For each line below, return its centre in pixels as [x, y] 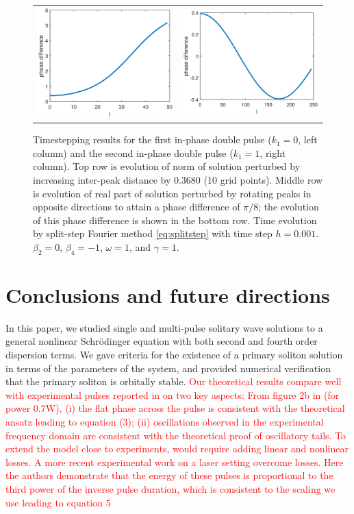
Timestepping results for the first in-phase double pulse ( [152, 139]
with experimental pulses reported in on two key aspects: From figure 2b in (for [173, 394]
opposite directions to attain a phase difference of [137, 207]
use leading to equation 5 [58, 502]
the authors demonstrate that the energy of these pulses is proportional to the [169, 475]
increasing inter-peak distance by [102, 179]
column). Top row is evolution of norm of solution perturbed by [167, 166]
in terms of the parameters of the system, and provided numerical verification [168, 368]
